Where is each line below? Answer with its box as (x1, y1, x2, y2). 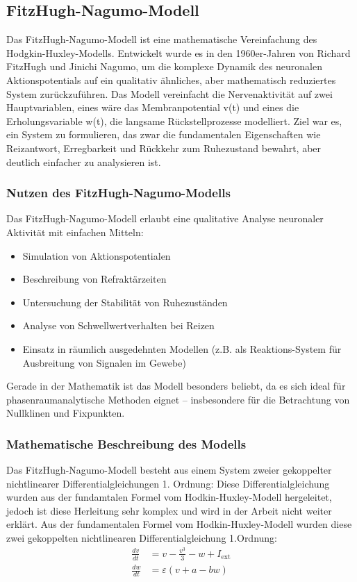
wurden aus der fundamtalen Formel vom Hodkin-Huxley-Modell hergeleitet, (6, 490, 332, 504)
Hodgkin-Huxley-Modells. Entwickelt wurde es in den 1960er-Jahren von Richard (6, 45, 351, 60)
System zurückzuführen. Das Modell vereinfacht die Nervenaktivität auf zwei (6, 86, 333, 101)
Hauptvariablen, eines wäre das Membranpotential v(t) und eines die (6, 100, 299, 115)
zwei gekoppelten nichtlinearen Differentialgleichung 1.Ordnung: (6, 531, 278, 545)
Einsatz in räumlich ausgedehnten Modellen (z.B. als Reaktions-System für (22, 341, 342, 356)
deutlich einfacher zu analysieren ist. (6, 154, 161, 169)
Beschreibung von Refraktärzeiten (22, 272, 167, 286)
